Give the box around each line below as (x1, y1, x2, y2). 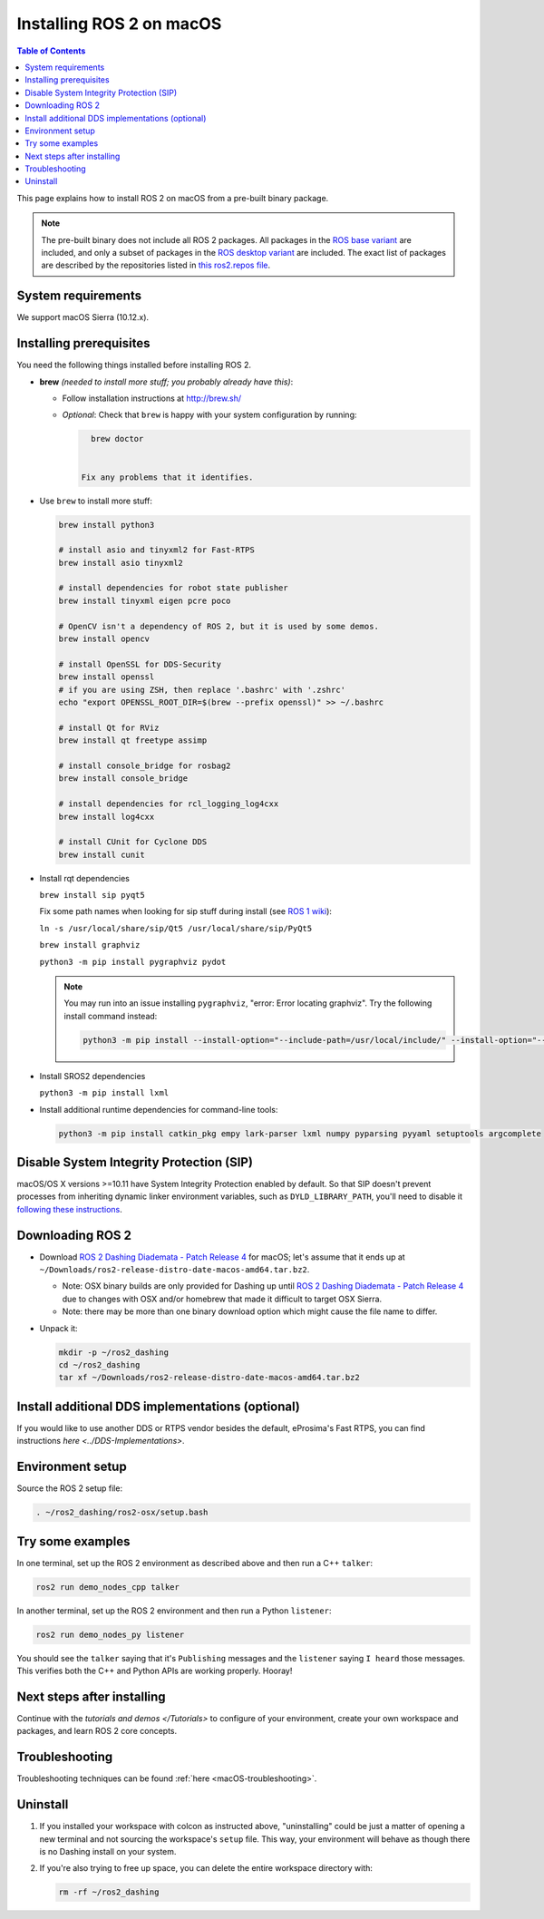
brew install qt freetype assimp (58, 735, 208, 745)
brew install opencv (58, 634, 150, 644)
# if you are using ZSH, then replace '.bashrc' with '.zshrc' (58, 685, 346, 695)
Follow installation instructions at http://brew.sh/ (62, 393, 242, 404)
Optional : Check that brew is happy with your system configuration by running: (62, 409, 357, 421)
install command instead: (63, 1010, 158, 1021)
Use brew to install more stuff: (39, 495, 153, 506)
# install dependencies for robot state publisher (58, 583, 289, 593)
